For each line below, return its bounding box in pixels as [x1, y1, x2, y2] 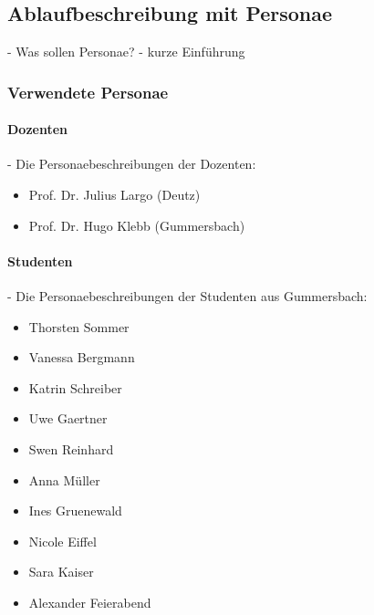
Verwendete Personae [7, 80, 169, 103]
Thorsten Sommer [28, 317, 130, 336]
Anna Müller [28, 470, 100, 489]
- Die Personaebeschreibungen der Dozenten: [7, 154, 256, 173]
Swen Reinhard [28, 439, 114, 458]
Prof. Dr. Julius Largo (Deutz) [28, 185, 201, 204]
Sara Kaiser [28, 562, 94, 581]
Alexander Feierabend [28, 592, 151, 611]
